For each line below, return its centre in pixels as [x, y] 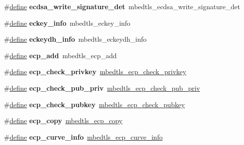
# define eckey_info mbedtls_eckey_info [67, 23]
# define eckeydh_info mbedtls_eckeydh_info [75, 39]
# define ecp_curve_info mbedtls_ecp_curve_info [83, 137]
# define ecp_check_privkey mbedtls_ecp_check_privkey [95, 72]
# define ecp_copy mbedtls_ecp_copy [63, 121]
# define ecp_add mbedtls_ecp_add [60, 55]
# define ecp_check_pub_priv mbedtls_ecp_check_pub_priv [102, 88]
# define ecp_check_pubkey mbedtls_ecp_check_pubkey [94, 104]
